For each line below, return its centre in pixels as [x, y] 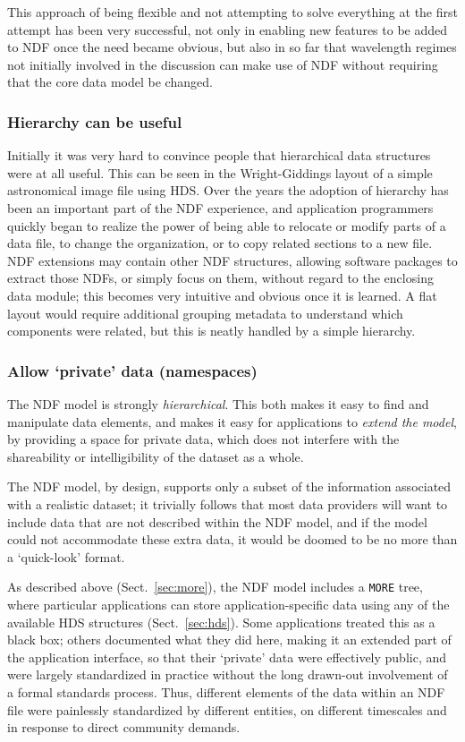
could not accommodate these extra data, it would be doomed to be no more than [232, 539]
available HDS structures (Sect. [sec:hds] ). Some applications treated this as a [221, 622]
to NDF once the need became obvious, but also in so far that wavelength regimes [232, 47]
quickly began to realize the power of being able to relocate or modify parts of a [227, 225]
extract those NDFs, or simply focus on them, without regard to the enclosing [220, 278]
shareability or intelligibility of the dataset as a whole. [156, 456]
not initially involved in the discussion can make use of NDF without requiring [223, 64]
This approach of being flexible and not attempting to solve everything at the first [232, 12]
